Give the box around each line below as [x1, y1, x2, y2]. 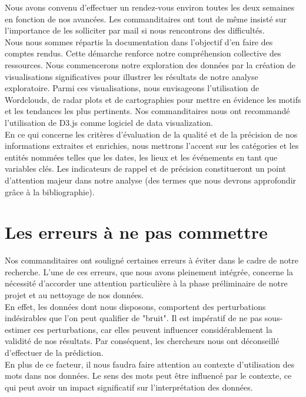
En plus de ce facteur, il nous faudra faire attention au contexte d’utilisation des [5, 358, 295, 370]
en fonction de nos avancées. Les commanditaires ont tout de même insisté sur [5, 12, 287, 25]
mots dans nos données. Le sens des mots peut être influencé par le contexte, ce [5, 369, 292, 382]
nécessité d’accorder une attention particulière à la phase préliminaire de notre [5, 277, 288, 289]
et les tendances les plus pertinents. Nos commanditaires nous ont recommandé [5, 105, 290, 117]
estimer [5, 323, 31, 335]
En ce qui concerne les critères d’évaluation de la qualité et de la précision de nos [5, 128, 298, 140]
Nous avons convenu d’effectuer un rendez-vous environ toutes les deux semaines [5, 1, 295, 13]
